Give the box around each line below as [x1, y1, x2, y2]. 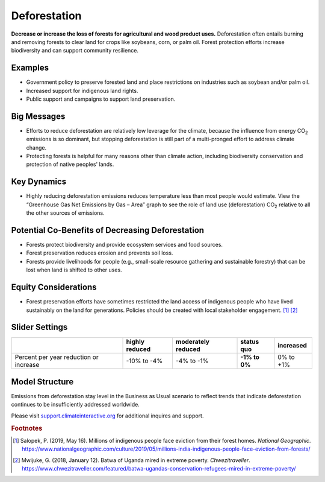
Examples [11, 63, 49, 73]
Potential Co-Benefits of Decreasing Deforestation [11, 225, 205, 235]
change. [26, 144, 47, 151]
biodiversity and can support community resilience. [11, 47, 138, 54]
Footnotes [11, 424, 43, 433]
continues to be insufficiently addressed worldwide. [11, 401, 140, 408]
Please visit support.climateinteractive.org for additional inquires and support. [11, 412, 204, 419]
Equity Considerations [11, 282, 97, 293]
